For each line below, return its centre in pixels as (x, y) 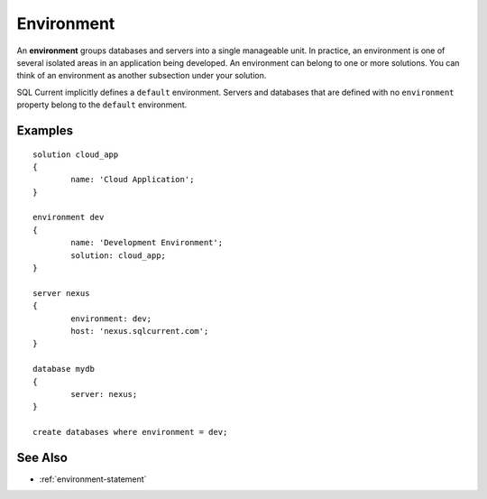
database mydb (64, 369)
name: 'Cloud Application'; (133, 180)
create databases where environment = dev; (130, 432)
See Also (42, 457)
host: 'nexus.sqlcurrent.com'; (140, 331)
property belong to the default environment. (102, 105)
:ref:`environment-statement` (93, 479)
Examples (45, 130)
